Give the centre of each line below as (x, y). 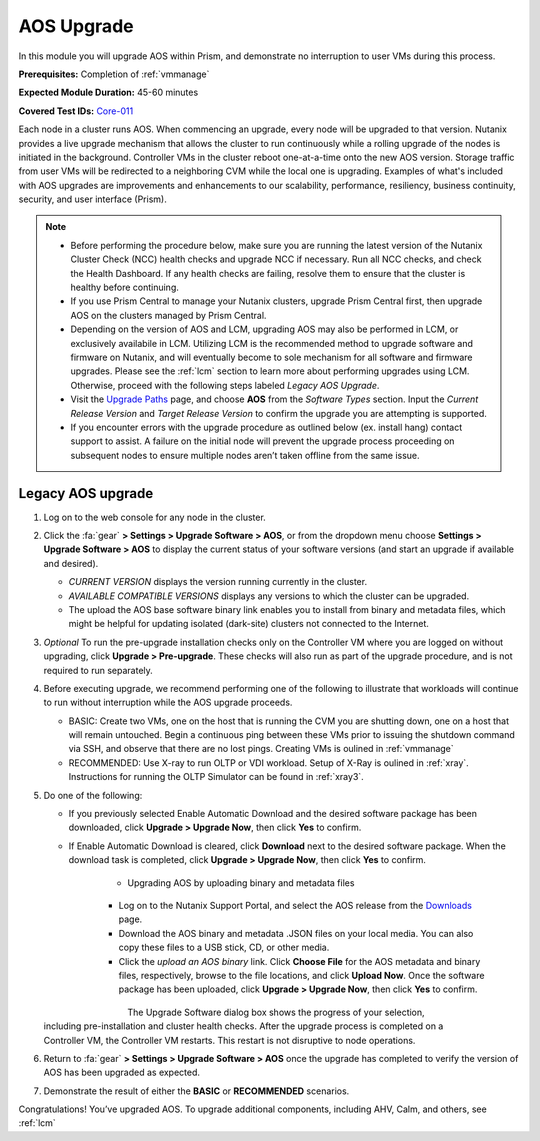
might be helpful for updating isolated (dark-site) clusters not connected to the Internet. (249, 624)
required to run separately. (98, 670)
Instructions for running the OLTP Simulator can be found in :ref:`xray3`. (216, 777)
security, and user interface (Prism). (92, 199)
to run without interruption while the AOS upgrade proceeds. (168, 702)
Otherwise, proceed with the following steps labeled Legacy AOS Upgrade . (225, 385)
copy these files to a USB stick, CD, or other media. (224, 947)
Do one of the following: (93, 795)
